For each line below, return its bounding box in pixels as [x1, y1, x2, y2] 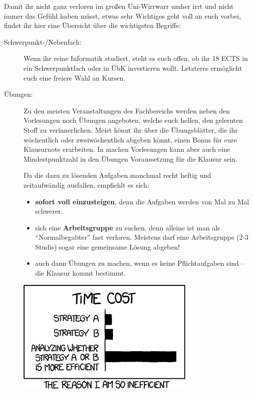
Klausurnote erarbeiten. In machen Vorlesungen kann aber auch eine [24, 144, 230, 154]
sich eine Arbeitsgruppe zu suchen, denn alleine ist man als [35, 222, 220, 232]
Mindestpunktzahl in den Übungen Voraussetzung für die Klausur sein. [24, 153, 238, 164]
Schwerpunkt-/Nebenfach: [4, 36, 82, 47]
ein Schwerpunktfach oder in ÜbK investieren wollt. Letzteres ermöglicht [24, 62, 242, 73]
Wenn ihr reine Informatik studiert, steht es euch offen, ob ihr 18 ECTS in [24, 53, 248, 63]
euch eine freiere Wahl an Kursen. [24, 72, 126, 83]
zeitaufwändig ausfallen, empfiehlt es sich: [24, 179, 149, 190]
